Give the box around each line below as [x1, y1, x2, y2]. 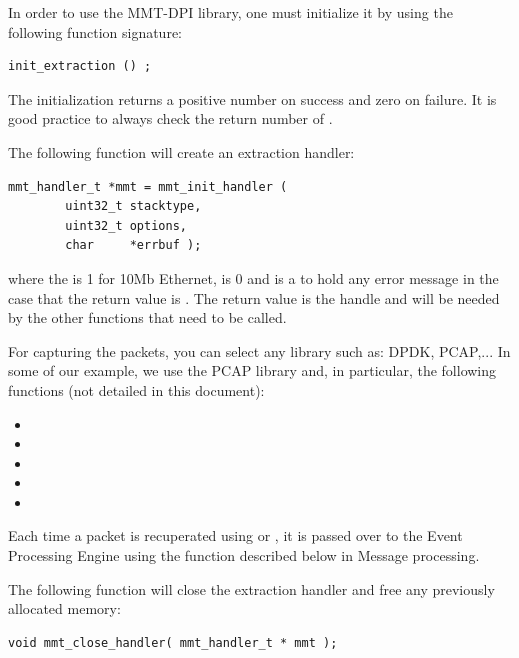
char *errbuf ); [65, 238, 202, 253]
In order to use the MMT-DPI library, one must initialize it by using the [8, 2, 453, 22]
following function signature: [8, 21, 182, 42]
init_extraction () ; [8, 59, 152, 74]
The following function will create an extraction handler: [8, 141, 355, 162]
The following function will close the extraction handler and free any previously [8, 578, 495, 599]
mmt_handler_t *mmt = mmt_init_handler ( [8, 179, 288, 194]
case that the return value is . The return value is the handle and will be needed [8, 287, 500, 308]
